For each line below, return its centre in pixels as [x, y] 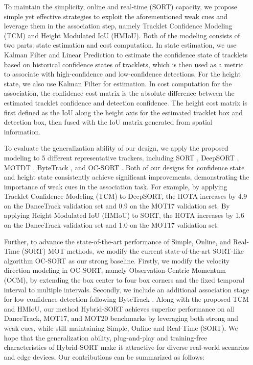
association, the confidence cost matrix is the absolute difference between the [119, 93]
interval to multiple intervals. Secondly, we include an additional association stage [126, 289]
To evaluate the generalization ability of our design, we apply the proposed [116, 148]
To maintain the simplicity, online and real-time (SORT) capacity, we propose [121, 6]
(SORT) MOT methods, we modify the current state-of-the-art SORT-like [133, 251]
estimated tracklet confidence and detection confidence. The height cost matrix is [126, 102]
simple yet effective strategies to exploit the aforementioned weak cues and [116, 16]
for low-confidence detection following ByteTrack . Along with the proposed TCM [126, 299]
